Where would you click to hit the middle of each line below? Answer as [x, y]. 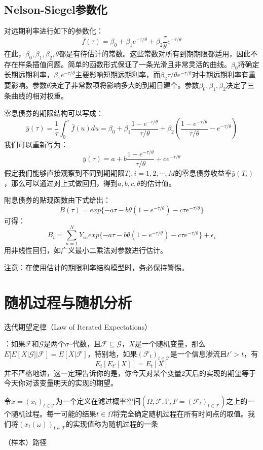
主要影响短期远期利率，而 [118, 74]
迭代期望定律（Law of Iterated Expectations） [78, 326]
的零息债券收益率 [203, 172]
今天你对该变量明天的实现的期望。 [61, 383]
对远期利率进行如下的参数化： [54, 31]
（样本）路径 [25, 442]
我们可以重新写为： [36, 144]
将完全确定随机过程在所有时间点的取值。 [180, 413]
